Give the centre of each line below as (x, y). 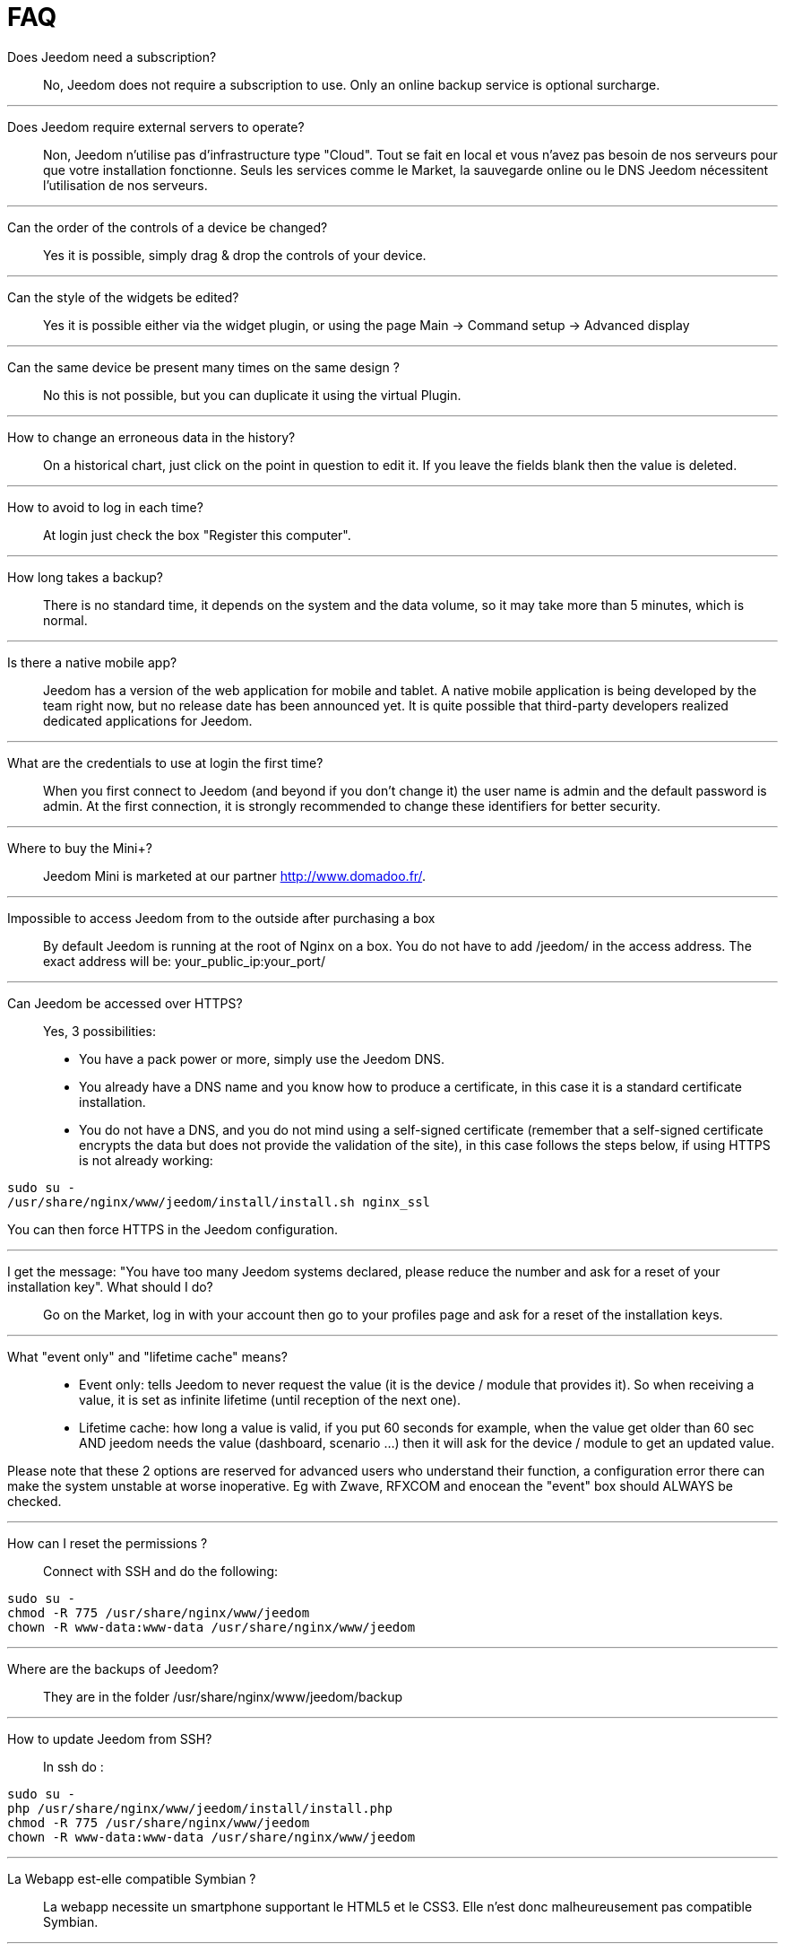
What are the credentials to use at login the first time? (165, 762)
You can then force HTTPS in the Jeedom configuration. (173, 1229)
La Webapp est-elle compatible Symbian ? (132, 1878)
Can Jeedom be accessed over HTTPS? (125, 1003)
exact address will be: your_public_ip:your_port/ (184, 961)
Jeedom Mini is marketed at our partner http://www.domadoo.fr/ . (235, 875)
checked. (35, 1501)
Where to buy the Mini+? (80, 848)
